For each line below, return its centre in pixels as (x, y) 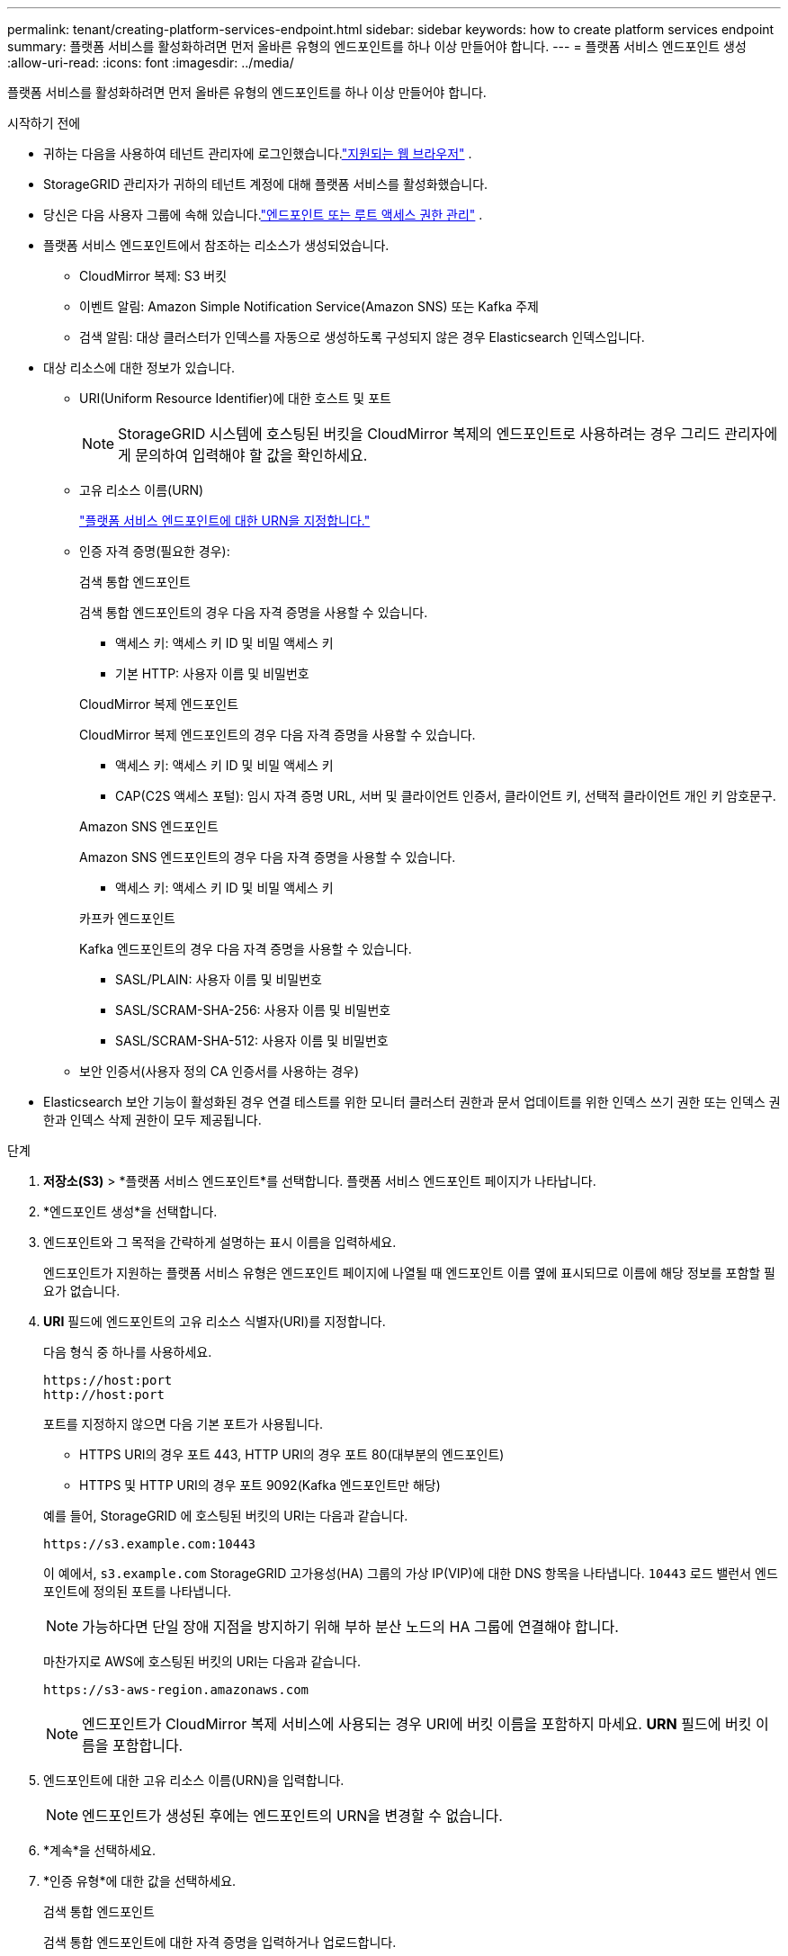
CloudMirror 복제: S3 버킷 (153, 276)
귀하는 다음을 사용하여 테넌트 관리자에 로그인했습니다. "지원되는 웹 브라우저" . (258, 153)
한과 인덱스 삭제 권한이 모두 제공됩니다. (152, 1120)
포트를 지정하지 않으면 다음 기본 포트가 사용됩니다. (184, 1424)
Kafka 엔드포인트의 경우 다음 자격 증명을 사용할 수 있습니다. (246, 949)
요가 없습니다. (82, 1291)
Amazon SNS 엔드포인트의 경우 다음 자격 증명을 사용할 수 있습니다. (268, 857)
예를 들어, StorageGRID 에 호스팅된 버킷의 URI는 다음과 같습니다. (226, 1516)
